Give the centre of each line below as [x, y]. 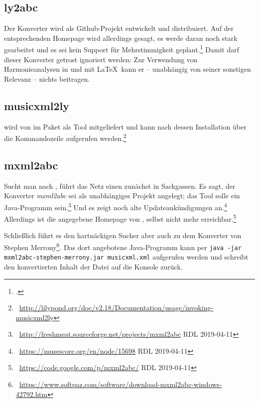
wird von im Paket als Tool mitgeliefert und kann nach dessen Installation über [125, 126]
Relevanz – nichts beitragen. [47, 78]
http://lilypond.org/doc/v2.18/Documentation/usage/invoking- [116, 308]
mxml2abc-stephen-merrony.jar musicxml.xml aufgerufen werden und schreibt [126, 257]
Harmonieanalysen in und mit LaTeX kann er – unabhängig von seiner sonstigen [128, 69]
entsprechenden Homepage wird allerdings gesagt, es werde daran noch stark [121, 38]
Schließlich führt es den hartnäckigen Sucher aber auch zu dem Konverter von [123, 235]
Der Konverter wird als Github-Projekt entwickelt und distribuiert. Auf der [119, 28]
